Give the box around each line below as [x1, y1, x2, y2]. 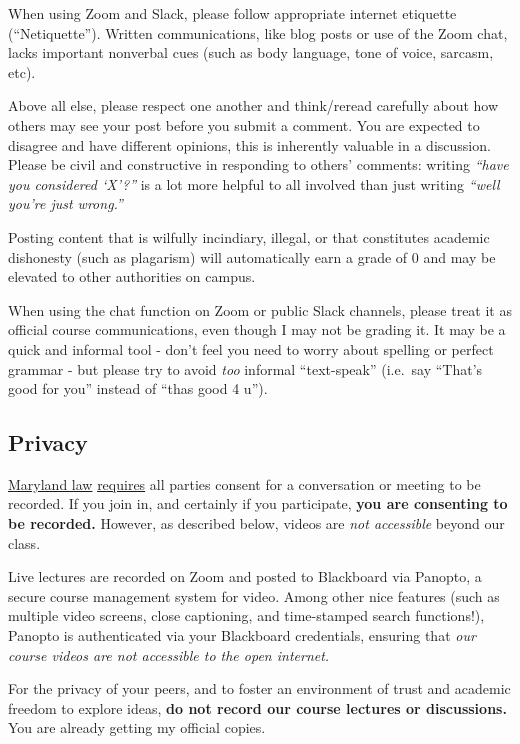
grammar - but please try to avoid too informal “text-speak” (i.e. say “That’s [8, 358, 483, 379]
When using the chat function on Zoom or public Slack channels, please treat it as [8, 299, 512, 320]
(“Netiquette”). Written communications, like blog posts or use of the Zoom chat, [8, 22, 508, 43]
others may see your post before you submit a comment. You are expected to [8, 114, 480, 135]
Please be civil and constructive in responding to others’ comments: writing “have [8, 154, 509, 175]
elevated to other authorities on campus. [8, 266, 256, 287]
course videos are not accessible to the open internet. [8, 644, 330, 665]
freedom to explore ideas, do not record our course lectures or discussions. [8, 697, 507, 718]
